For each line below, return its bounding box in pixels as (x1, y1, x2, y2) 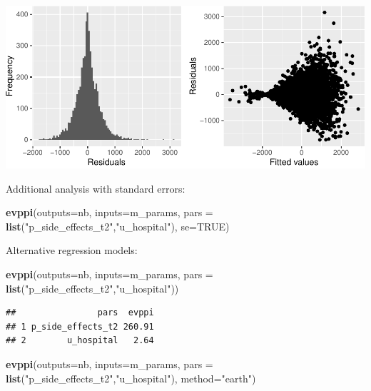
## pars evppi (6, 308, 154, 318)
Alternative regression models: (6, 243, 138, 258)
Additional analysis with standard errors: (6, 181, 185, 195)
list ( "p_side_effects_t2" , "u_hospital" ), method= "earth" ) (6, 370, 256, 385)
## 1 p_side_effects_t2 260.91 (6, 321, 154, 332)
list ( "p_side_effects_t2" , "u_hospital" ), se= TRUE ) (6, 218, 230, 233)
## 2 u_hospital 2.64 (6, 335, 154, 346)
